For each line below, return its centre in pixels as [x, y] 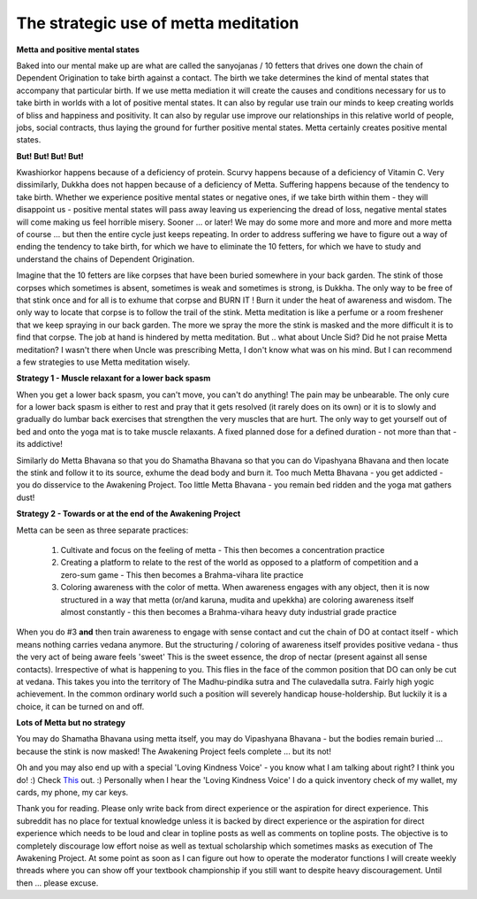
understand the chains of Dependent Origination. [105, 259]
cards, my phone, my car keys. [72, 793]
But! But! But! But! [50, 156]
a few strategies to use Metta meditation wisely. [103, 362]
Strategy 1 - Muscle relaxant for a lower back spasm [114, 378]
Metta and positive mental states [78, 50]
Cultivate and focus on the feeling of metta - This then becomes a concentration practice [223, 550]
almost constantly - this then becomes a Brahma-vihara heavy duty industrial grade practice [229, 611]
